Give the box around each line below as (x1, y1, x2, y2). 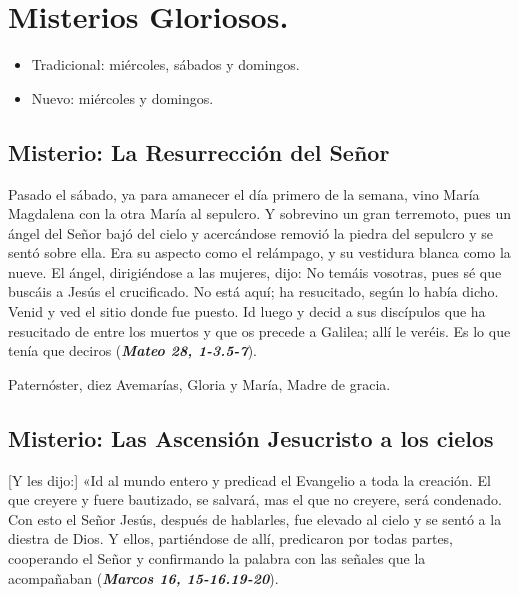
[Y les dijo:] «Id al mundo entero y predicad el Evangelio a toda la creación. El (8, 469, 491, 490)
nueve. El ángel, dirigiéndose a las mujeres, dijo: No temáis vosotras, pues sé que (8, 261, 502, 282)
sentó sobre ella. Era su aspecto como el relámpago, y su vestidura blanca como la (8, 242, 511, 263)
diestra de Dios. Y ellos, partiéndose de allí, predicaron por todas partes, (8, 528, 454, 549)
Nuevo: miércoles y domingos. (31, 87, 214, 108)
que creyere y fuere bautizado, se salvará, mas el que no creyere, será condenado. (8, 489, 503, 510)
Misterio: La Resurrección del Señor (8, 136, 390, 167)
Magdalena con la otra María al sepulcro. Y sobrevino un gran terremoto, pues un (8, 203, 511, 224)
